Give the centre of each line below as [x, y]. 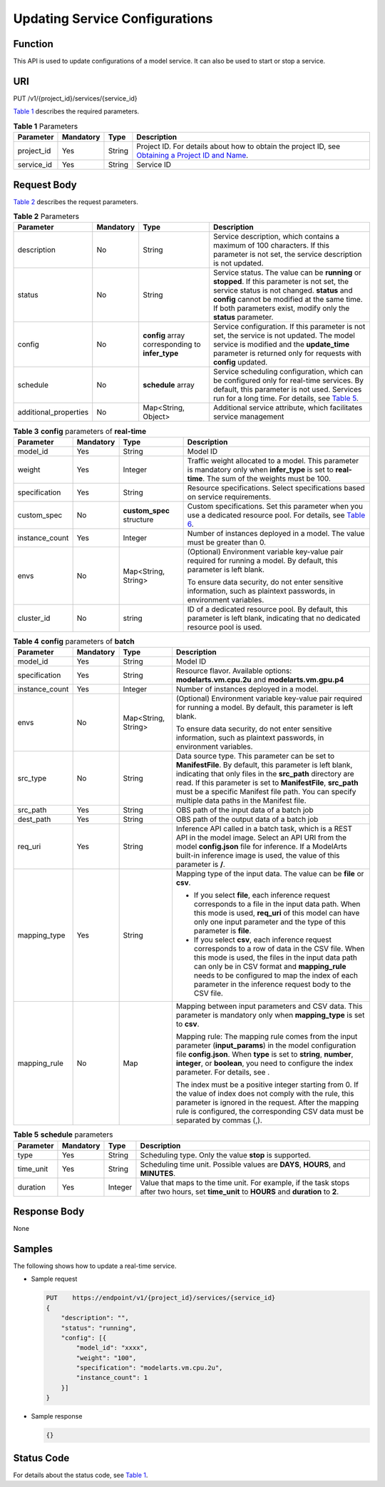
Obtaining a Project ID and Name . [192, 156]
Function [33, 44]
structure [138, 519]
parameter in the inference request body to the [272, 985]
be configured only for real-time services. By [288, 380]
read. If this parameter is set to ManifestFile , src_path [267, 783]
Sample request [54, 1279]
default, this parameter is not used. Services [287, 390]
